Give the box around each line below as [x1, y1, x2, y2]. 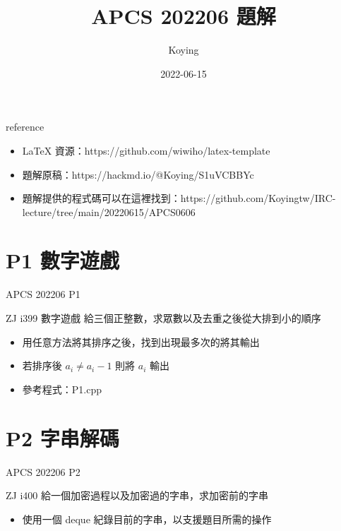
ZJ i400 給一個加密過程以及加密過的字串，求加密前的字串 [6, 488, 268, 503]
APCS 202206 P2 [6, 464, 80, 479]
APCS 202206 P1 [6, 287, 80, 302]
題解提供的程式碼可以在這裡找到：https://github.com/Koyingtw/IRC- [22, 191, 336, 205]
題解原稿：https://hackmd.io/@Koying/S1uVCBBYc [22, 167, 254, 181]
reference [6, 119, 44, 134]
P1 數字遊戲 [6, 246, 119, 275]
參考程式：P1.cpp [22, 381, 102, 396]
